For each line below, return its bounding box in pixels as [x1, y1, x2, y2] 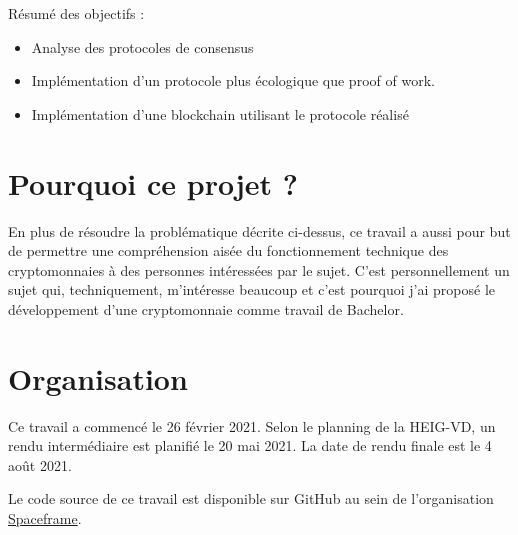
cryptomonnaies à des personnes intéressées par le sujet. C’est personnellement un [8, 259, 510, 280]
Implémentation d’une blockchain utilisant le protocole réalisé [31, 103, 409, 124]
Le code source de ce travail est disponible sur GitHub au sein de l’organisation [8, 488, 494, 509]
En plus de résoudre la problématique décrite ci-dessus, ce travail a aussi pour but [8, 220, 511, 241]
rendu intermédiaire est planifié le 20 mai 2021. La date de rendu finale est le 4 [8, 435, 492, 456]
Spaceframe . [8, 507, 82, 528]
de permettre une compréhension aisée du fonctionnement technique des [8, 240, 449, 261]
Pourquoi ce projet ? [8, 162, 298, 203]
